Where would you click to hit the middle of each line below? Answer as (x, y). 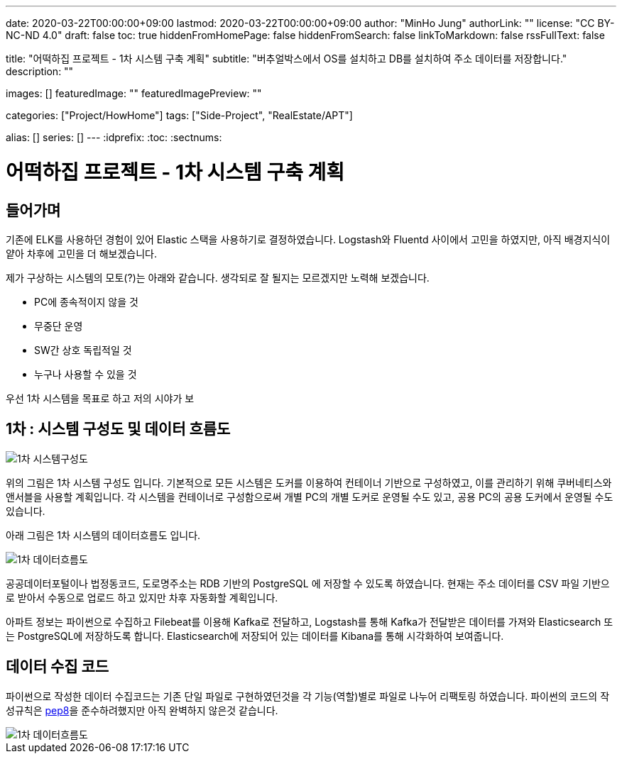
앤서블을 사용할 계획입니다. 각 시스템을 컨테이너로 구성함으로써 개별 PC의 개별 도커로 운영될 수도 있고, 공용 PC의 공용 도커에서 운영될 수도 (310, 497)
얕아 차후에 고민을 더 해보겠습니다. (81, 253)
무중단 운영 (59, 326)
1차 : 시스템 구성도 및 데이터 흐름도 (118, 429)
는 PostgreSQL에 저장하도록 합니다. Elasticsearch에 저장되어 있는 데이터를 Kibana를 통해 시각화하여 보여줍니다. (255, 636)
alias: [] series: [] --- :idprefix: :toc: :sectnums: (114, 137)
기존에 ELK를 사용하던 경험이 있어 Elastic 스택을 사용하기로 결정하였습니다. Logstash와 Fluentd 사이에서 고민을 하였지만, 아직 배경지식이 (308, 239)
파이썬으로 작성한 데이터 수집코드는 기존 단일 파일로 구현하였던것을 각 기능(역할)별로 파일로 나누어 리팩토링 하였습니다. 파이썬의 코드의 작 (308, 696)
